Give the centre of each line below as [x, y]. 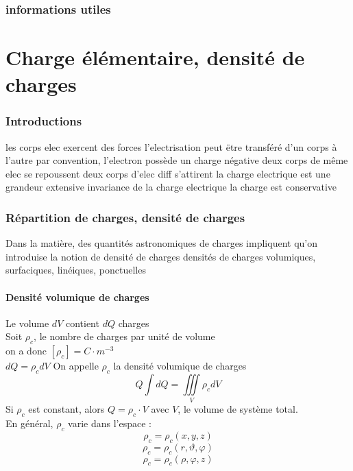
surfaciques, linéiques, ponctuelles [76, 270]
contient [82, 323]
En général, [29, 423]
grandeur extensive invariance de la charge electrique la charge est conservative [171, 187]
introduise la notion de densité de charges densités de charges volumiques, [161, 256]
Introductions [44, 121]
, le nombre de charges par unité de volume [124, 336]
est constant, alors [66, 409]
